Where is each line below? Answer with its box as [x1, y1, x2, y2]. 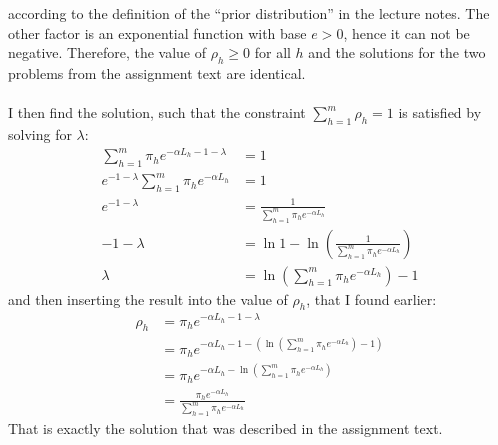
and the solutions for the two [308, 42, 486, 63]
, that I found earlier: [306, 288, 437, 309]
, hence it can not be [343, 22, 470, 43]
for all [254, 42, 291, 63]
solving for [8, 123, 72, 144]
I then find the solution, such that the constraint [8, 102, 306, 123]
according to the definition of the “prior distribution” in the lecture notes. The [8, 3, 490, 23]
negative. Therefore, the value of [8, 42, 207, 63]
